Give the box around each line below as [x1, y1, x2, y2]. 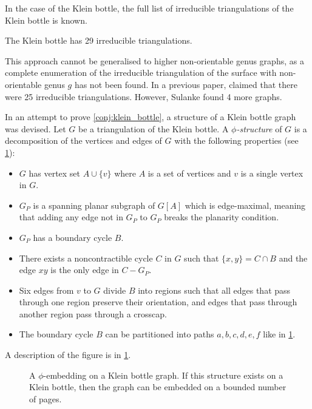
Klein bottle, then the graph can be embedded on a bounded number [29, 380, 287, 393]
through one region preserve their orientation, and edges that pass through [19, 296, 297, 308]
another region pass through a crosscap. [19, 307, 167, 320]
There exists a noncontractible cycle [19, 251, 153, 264]
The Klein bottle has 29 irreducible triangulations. [5, 34, 192, 47]
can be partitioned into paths [105, 328, 214, 340]
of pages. [29, 392, 62, 405]
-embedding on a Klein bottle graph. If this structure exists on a [43, 368, 283, 381]
